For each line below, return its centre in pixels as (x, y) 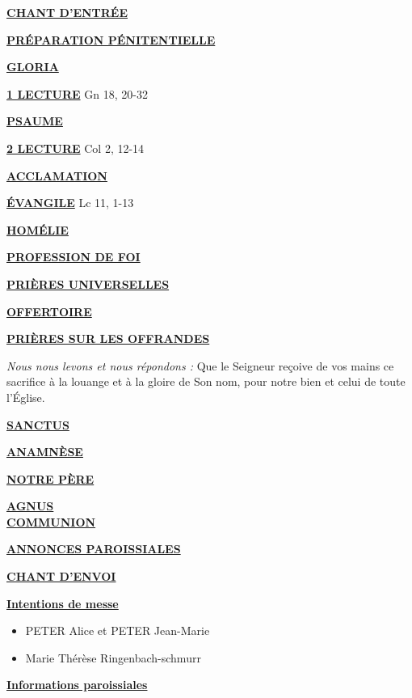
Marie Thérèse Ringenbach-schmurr (113, 657)
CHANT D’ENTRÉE (67, 12)
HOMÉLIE (38, 229)
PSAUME (35, 121)
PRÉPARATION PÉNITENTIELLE (111, 39)
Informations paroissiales (77, 685)
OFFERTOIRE (49, 311)
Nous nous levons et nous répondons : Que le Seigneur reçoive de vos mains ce (200, 365)
